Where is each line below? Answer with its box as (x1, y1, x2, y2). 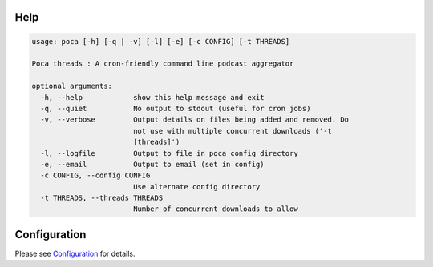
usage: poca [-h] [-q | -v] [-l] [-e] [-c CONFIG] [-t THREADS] (31, 37, 290, 46)
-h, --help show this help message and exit (40, 93, 265, 102)
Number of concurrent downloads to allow (132, 205, 298, 213)
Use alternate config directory (132, 182, 261, 191)
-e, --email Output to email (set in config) (40, 160, 265, 169)
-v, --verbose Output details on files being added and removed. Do (40, 115, 349, 124)
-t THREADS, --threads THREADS (40, 193, 164, 203)
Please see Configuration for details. (14, 249, 136, 258)
